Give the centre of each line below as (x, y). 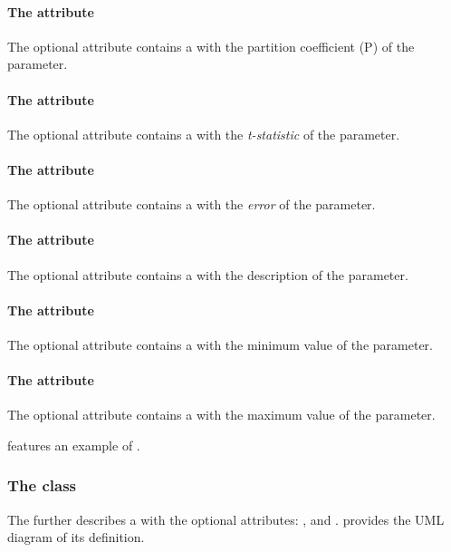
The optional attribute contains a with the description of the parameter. (208, 274)
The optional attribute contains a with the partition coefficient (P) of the (211, 46)
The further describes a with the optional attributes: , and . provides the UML (226, 519)
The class (42, 485)
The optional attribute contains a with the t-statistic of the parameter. (204, 134)
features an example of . (74, 445)
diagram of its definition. (76, 537)
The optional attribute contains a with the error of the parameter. (192, 204)
